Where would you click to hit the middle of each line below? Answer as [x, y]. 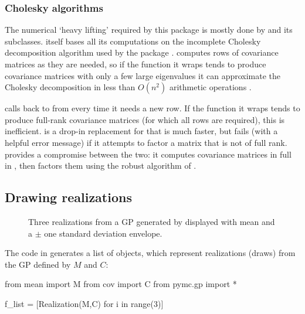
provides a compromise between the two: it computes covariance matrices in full [148, 154]
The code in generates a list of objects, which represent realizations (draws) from [150, 253]
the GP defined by [38, 264]
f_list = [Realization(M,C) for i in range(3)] [84, 303]
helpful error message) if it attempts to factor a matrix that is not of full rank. [146, 142]
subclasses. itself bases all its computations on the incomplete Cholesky [133, 41]
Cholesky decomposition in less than [70, 87]
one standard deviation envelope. [103, 233]
